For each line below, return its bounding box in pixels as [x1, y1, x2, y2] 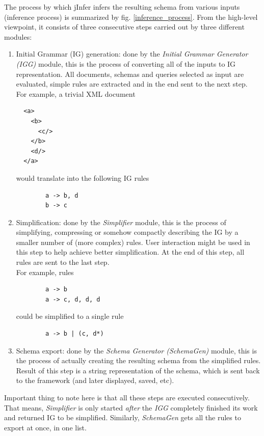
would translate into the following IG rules [16, 172, 149, 183]
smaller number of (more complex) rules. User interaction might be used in [16, 236, 250, 247]
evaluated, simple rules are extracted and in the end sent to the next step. [16, 78, 248, 89]
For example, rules [16, 266, 74, 277]
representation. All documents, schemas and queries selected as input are [16, 68, 244, 79]
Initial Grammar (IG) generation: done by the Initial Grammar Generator [16, 48, 248, 59]
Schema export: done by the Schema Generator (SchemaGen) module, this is [16, 345, 257, 356]
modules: [4, 31, 32, 42]
